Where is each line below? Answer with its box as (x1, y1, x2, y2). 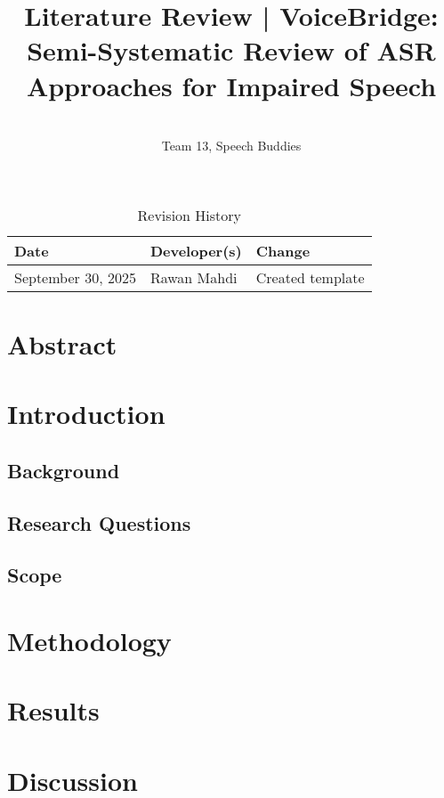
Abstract (7, 325, 117, 362)
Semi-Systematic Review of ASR (27, 32, 436, 69)
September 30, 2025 (14, 266, 136, 288)
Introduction (7, 395, 165, 432)
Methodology (7, 622, 172, 658)
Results (7, 692, 100, 729)
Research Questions (7, 509, 191, 536)
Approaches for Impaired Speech (26, 67, 437, 103)
